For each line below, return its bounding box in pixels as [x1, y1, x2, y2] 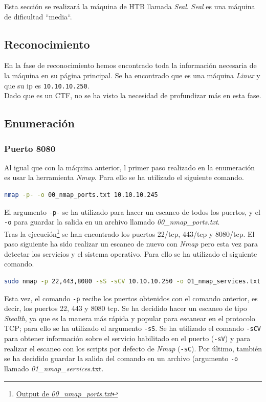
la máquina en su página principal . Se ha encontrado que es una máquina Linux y [4, 70, 260, 80]
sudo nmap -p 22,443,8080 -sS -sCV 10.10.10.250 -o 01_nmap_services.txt [4, 277, 261, 285]
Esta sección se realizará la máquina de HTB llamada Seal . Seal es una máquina [4, 1, 255, 11]
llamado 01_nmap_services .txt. [4, 363, 104, 374]
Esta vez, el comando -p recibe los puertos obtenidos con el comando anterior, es [4, 293, 258, 303]
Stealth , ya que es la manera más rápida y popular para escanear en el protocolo [4, 312, 255, 323]
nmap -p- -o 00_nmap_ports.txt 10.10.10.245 [4, 191, 158, 199]
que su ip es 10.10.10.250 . [4, 80, 90, 91]
